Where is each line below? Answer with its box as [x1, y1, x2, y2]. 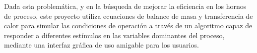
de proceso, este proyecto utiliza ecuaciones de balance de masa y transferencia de [4, 10, 253, 21]
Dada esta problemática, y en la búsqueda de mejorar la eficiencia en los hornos [4, 1, 247, 11]
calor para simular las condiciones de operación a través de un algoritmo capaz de [4, 20, 253, 31]
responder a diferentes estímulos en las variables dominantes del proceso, [4, 30, 225, 40]
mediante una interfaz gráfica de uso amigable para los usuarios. [4, 40, 199, 50]
